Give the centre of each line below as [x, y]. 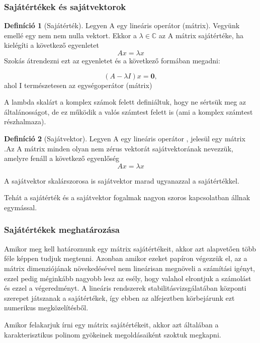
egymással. [21, 207]
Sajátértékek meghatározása [62, 230]
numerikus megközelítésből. [46, 308]
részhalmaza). [25, 121]
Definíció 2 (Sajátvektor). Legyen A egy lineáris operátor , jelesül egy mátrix [125, 138]
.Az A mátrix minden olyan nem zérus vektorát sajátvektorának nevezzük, [119, 148]
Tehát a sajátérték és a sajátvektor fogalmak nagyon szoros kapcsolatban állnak [127, 197]
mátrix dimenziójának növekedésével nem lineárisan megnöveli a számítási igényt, [129, 268]
